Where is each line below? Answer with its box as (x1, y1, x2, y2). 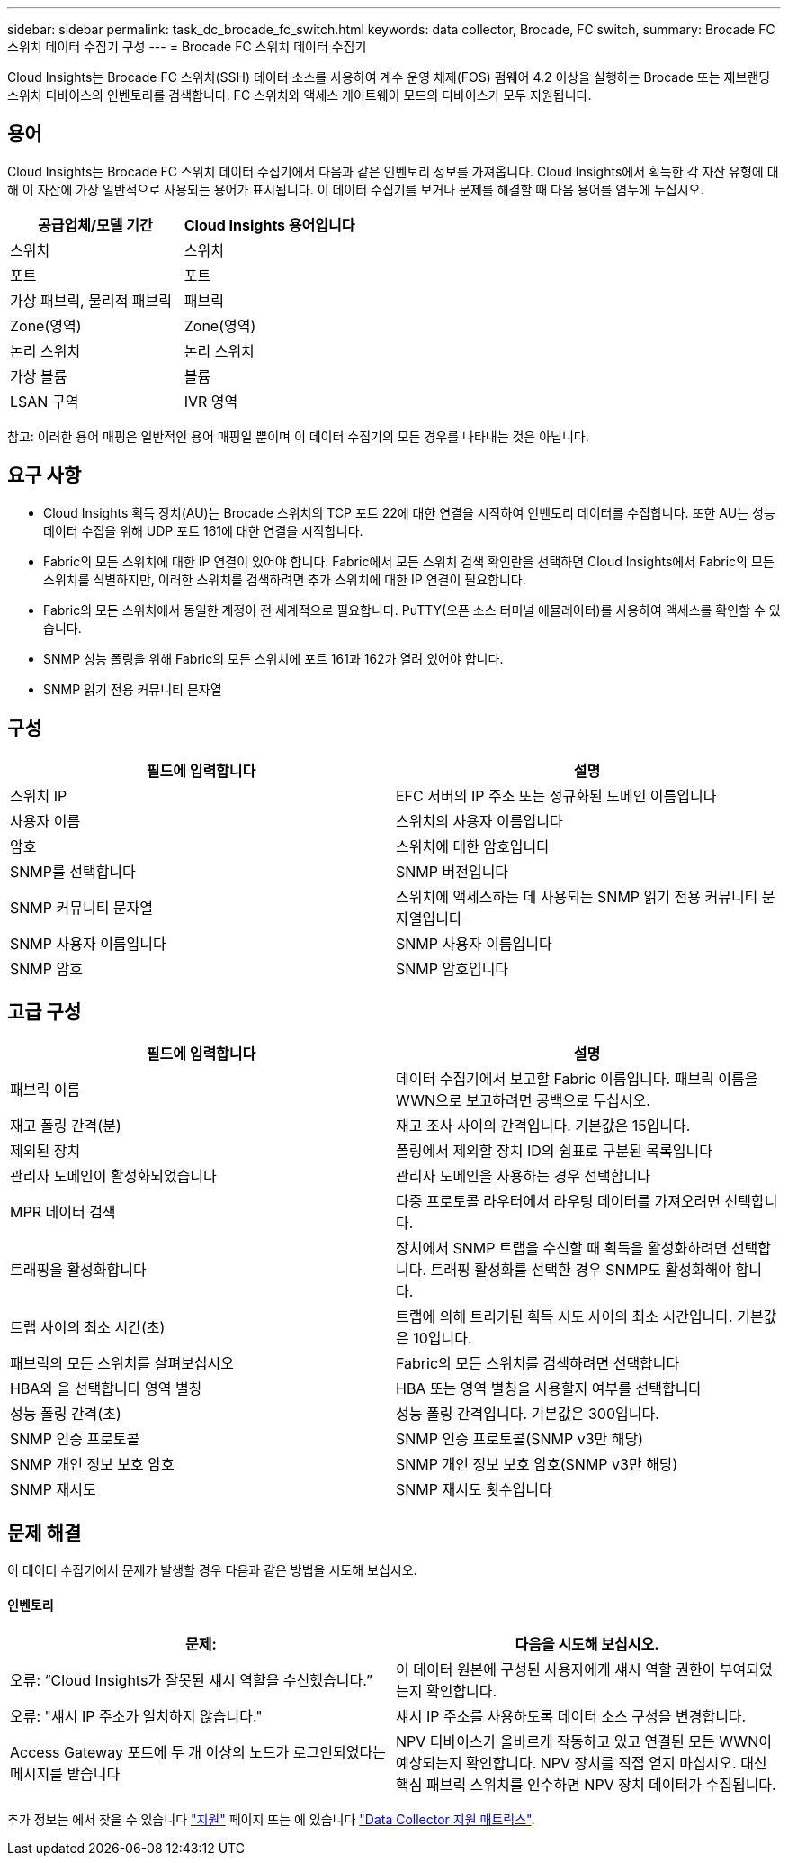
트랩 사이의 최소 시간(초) (10, 1318, 166, 1337)
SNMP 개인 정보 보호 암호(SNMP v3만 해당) (396, 1455, 678, 1474)
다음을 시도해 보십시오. (515, 1635, 659, 1654)
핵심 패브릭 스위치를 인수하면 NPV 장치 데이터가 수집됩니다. (396, 1776, 776, 1795)
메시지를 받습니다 (10, 1765, 121, 1784)
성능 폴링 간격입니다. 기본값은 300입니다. (396, 1405, 659, 1424)
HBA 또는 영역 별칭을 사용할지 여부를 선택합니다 (396, 1379, 703, 1398)
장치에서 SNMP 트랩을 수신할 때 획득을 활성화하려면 (396, 1239, 728, 1258)
